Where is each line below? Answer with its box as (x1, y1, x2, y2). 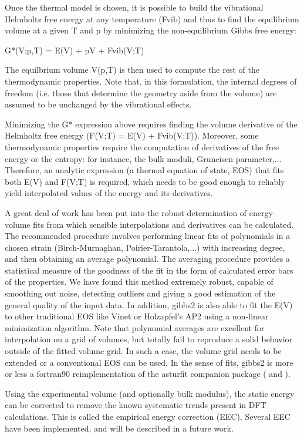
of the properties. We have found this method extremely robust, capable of (5, 275, 273, 288)
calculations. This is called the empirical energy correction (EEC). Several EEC (5, 410, 291, 422)
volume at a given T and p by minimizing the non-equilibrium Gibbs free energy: (5, 24, 296, 36)
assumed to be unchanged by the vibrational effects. (5, 98, 192, 110)
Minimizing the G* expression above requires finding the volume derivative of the (5, 117, 298, 130)
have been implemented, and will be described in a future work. (5, 422, 234, 434)
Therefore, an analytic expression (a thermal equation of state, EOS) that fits (5, 164, 284, 176)
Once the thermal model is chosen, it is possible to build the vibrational (5, 1, 264, 13)
